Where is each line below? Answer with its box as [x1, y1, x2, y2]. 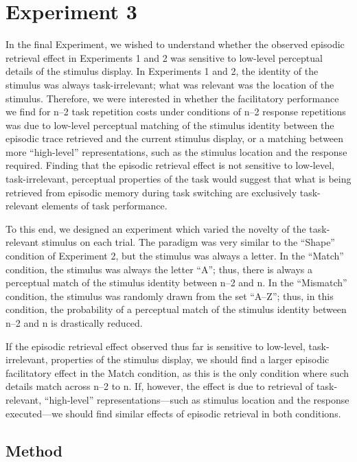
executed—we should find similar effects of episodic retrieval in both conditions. [5, 406, 341, 420]
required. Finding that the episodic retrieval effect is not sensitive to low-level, [5, 158, 334, 172]
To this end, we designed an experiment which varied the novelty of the [5, 221, 306, 235]
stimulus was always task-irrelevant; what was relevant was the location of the [5, 77, 334, 91]
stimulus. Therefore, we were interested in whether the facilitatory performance [5, 91, 339, 105]
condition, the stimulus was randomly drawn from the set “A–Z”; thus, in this [5, 288, 334, 303]
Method [5, 439, 62, 461]
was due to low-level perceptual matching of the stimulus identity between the [5, 117, 334, 132]
